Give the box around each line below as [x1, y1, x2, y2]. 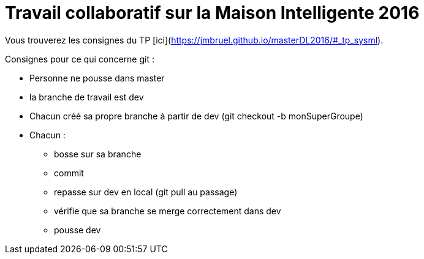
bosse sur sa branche [54, 148, 142, 159]
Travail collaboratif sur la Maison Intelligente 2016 [5, 2, 420, 23]
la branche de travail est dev [29, 91, 144, 102]
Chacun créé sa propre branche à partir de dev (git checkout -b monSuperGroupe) [29, 110, 363, 121]
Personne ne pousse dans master [29, 72, 165, 83]
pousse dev [54, 224, 101, 235]
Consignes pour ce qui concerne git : [5, 53, 154, 64]
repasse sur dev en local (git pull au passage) [54, 186, 238, 197]
